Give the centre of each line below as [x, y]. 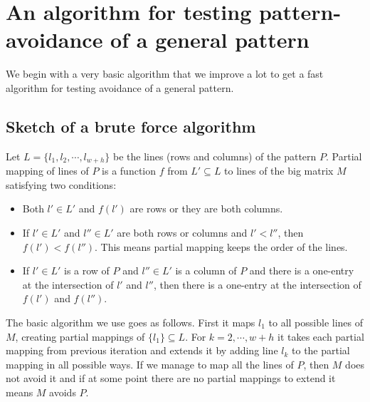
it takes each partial [321, 336]
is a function [129, 171]
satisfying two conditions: [61, 184]
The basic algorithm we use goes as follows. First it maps [131, 322]
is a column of [206, 270]
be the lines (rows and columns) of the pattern [215, 156]
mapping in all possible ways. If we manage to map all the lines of [150, 364]
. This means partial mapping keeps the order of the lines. [221, 246]
